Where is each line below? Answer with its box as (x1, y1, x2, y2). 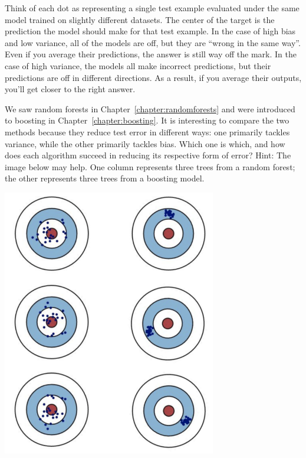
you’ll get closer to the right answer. (5, 83, 136, 95)
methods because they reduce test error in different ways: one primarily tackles (5, 125, 290, 138)
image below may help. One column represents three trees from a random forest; (5, 160, 295, 173)
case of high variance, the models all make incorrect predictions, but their (5, 59, 271, 72)
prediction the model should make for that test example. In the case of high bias (5, 25, 296, 37)
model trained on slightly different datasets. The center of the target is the (5, 13, 275, 25)
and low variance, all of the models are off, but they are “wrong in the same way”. (5, 36, 301, 48)
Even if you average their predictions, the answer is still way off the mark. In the (5, 48, 297, 60)
